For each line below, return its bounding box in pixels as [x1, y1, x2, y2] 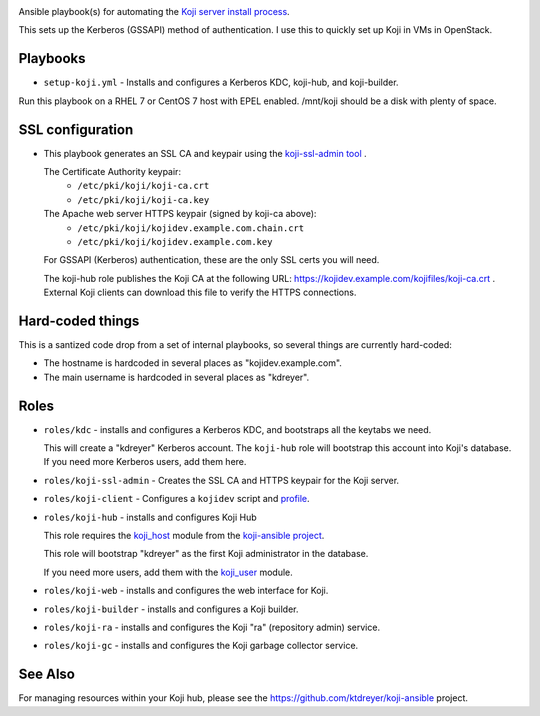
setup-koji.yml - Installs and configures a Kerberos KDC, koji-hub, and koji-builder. [43, 76, 399, 89]
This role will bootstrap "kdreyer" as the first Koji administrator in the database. [43, 548, 369, 560]
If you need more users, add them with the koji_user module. [43, 566, 294, 578]
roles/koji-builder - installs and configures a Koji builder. [43, 603, 299, 615]
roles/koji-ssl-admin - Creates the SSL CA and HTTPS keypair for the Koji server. [43, 474, 400, 486]
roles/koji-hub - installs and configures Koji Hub [43, 511, 257, 523]
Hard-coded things [18, 312, 140, 329]
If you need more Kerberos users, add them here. [43, 456, 247, 468]
